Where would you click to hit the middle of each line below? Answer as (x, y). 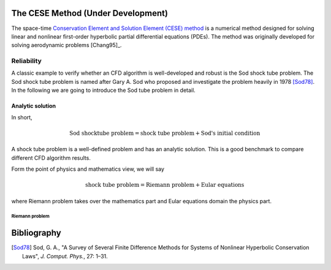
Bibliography (36, 233)
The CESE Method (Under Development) (90, 13)
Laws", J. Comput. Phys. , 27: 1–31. (65, 256)
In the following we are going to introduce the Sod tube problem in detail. (103, 90)
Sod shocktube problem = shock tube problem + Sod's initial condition (165, 133)
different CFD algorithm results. (51, 158)
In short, (22, 117)
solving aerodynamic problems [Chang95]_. (67, 45)
